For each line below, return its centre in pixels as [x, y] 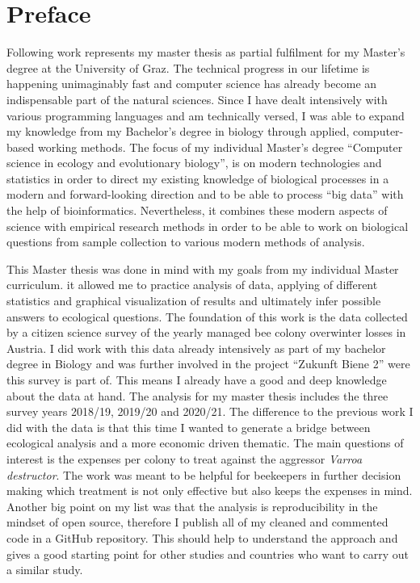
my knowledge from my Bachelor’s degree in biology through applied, [178, 131]
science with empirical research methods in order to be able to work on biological [208, 226]
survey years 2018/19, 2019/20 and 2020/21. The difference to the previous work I [210, 411]
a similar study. [45, 570]
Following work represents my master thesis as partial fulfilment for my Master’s [206, 52]
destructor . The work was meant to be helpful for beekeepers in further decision [204, 474]
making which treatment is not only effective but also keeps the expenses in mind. [210, 491]
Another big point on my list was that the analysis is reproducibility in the [192, 506]
